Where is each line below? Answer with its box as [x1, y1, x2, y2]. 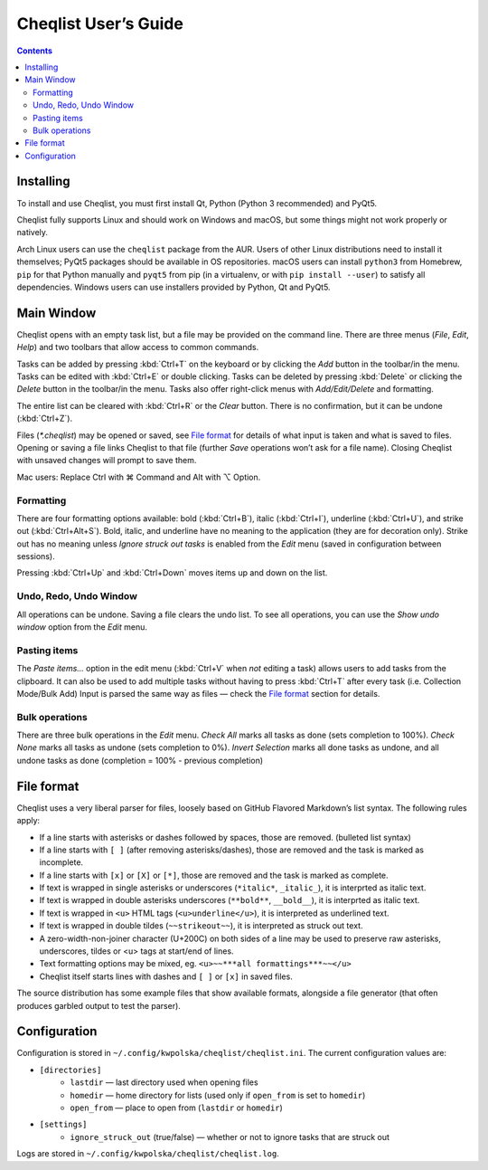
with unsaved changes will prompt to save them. [16, 455, 197, 466]
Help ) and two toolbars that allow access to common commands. [16, 342, 259, 353]
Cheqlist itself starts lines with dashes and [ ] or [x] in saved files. [39, 971, 293, 982]
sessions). [16, 551, 55, 562]
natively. [16, 227, 49, 238]
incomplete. [39, 857, 84, 868]
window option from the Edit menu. [16, 621, 148, 633]
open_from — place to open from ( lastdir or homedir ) [70, 1102, 284, 1113]
